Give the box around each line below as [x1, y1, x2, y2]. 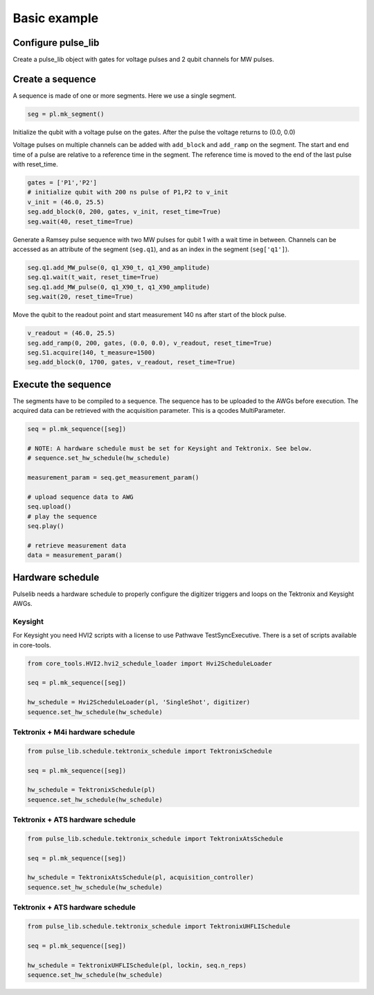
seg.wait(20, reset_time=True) [27, 293, 134, 301]
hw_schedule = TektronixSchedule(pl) [27, 786, 156, 794]
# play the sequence [27, 512, 97, 520]
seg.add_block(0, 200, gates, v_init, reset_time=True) [27, 208, 222, 216]
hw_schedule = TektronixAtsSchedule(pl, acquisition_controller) [27, 874, 254, 881]
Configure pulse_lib [12, 37, 100, 49]
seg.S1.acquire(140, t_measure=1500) [27, 348, 156, 357]
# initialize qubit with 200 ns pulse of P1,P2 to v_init [27, 188, 229, 196]
